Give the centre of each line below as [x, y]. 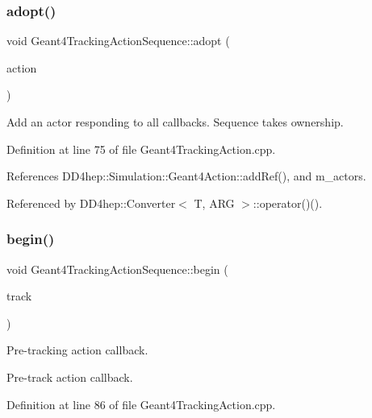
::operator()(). [288, 203]
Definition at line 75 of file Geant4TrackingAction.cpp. [141, 149]
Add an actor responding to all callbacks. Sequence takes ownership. [175, 122]
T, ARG [214, 203]
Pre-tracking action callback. [77, 350]
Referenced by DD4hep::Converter [91, 203]
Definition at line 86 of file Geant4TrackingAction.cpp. [141, 404]
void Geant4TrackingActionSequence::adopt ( [118, 41]
